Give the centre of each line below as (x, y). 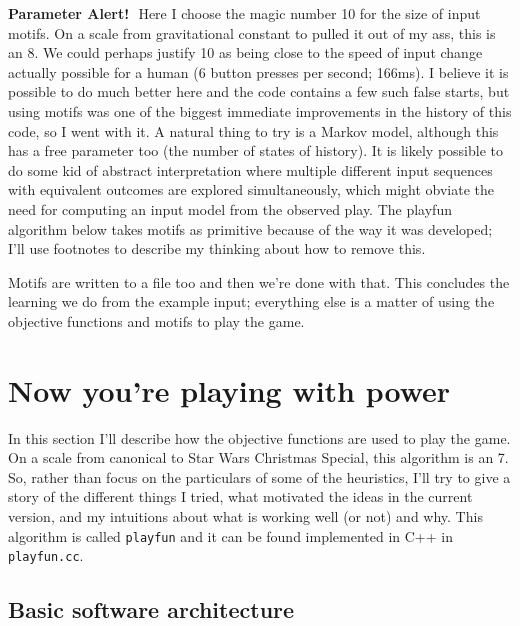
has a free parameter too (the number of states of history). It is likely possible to (255, 150)
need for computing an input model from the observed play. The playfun (230, 208)
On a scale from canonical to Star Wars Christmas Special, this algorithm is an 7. (258, 457)
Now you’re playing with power (229, 389)
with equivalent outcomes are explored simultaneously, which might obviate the (251, 189)
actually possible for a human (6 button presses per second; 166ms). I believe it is (258, 71)
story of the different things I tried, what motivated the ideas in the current (240, 496)
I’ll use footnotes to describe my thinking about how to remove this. (217, 248)
